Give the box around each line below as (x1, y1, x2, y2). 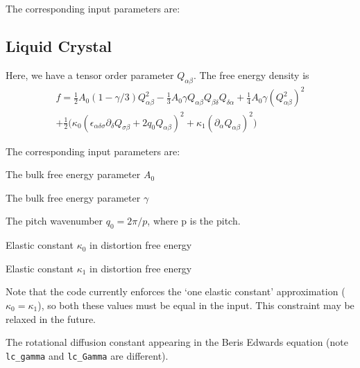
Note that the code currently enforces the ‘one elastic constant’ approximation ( (6, 284, 345, 299)
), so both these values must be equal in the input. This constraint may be (37, 298, 354, 313)
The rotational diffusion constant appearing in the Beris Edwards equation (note (6, 335, 349, 349)
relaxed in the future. (6, 311, 96, 326)
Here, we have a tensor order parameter (6, 67, 174, 82)
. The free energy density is (193, 67, 309, 82)
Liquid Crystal (6, 35, 112, 56)
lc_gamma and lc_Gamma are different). (6, 348, 169, 362)
